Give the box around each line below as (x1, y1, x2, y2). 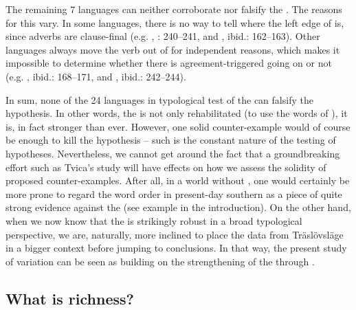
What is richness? (5, 287, 134, 309)
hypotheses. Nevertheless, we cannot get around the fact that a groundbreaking (5, 146, 340, 160)
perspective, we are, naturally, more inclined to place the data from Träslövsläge (5, 227, 344, 241)
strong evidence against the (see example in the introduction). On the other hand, (5, 200, 351, 214)
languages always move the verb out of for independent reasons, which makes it (5, 42, 340, 56)
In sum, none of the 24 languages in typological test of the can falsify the (5, 92, 313, 107)
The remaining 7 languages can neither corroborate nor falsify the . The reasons (5, 2, 342, 16)
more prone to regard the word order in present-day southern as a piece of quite (5, 186, 342, 201)
